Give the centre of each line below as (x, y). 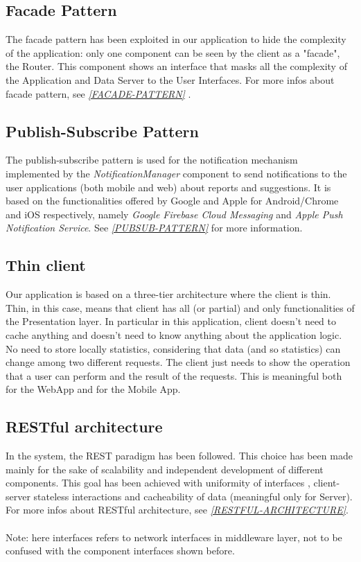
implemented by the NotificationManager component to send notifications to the (176, 173)
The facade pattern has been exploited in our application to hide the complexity (176, 39)
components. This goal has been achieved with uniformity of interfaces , (158, 483)
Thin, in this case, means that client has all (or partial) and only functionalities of (180, 307)
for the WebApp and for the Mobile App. (93, 389)
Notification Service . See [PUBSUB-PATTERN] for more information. (154, 228)
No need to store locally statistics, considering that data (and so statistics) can (173, 348)
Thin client (46, 265)
